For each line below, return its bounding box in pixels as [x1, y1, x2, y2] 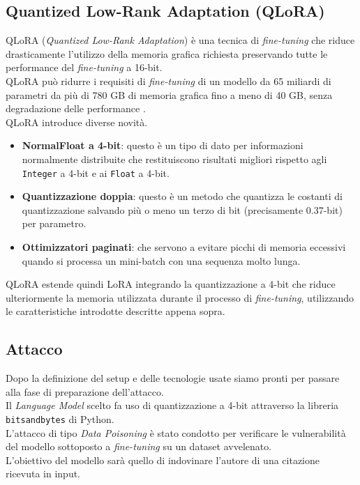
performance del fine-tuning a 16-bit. [6, 60, 163, 75]
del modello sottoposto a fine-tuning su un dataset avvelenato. [6, 439, 272, 454]
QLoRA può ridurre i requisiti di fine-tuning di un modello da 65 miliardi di [6, 73, 331, 88]
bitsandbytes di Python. [6, 411, 114, 426]
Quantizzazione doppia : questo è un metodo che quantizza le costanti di [22, 189, 343, 203]
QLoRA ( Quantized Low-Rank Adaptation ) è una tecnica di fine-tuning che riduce [6, 33, 355, 47]
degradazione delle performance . [6, 101, 146, 116]
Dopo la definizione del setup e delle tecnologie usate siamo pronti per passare [6, 371, 340, 385]
